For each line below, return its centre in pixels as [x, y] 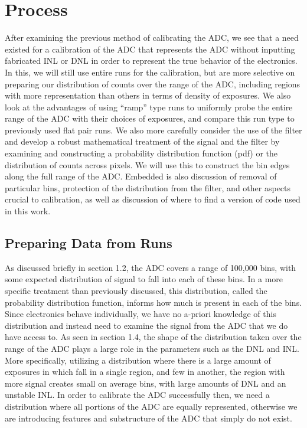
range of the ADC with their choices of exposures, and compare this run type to [150, 118]
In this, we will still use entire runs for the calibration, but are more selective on [150, 72]
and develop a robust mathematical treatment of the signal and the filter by [142, 141]
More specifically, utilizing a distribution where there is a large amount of [138, 360]
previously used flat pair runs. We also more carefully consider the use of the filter [153, 130]
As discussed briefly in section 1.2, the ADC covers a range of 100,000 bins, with [151, 267]
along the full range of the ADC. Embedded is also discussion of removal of [141, 176]
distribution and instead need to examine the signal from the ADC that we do [146, 325]
